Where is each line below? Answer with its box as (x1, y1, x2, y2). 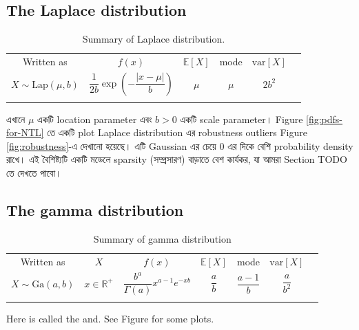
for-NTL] (6, 125, 44, 140)
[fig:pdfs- (306, 111, 343, 126)
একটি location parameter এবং (37, 111, 152, 126)
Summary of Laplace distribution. (82, 32, 225, 46)
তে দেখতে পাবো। (6, 166, 62, 180)
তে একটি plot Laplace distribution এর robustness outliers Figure (47, 125, 307, 140)
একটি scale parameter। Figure (180, 111, 303, 126)
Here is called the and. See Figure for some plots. (6, 311, 214, 325)
